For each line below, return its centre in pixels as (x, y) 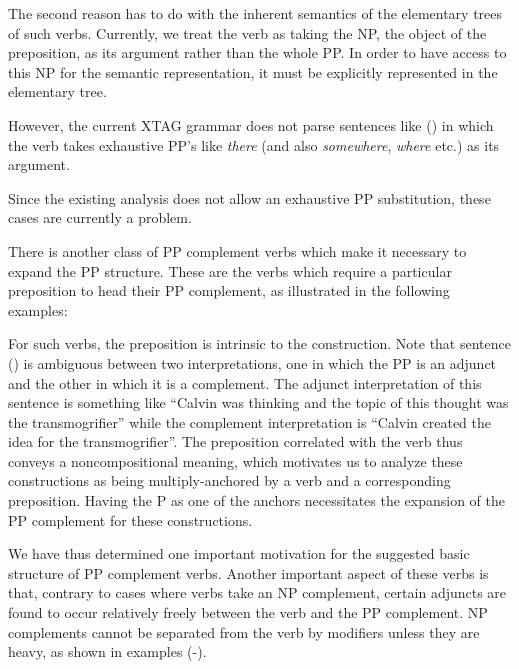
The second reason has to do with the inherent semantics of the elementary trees (255, 13)
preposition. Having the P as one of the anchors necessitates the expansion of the (257, 500)
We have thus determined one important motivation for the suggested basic (239, 553)
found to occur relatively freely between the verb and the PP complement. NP (248, 612)
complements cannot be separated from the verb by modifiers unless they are (244, 631)
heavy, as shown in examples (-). (107, 651)
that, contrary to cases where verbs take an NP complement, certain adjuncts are (257, 592)
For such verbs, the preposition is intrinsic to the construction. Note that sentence (259, 343)
